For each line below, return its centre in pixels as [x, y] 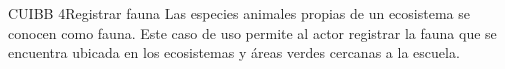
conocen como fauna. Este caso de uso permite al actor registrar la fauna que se [252, 32]
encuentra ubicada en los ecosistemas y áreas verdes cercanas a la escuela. [234, 52]
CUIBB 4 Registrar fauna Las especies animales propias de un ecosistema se [239, 13]
